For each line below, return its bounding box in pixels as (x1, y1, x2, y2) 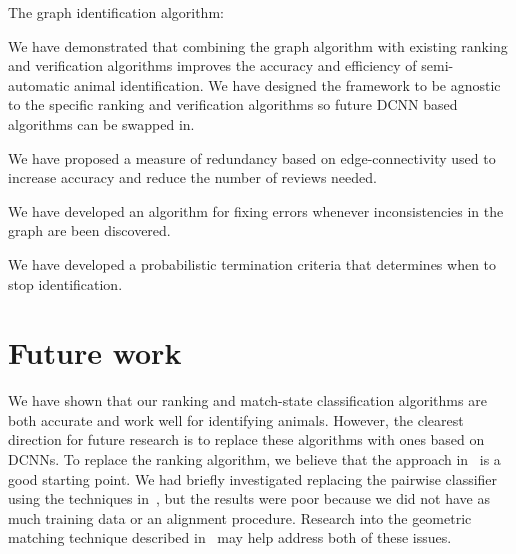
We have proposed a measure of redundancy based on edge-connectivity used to (8, 147, 496, 168)
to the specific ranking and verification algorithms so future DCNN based (8, 94, 458, 115)
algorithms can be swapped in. (8, 113, 195, 134)
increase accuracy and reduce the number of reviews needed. (8, 167, 377, 188)
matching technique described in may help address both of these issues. (8, 527, 452, 548)
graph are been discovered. (8, 220, 171, 241)
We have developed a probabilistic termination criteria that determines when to (8, 253, 497, 274)
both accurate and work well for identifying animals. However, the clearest (8, 409, 464, 430)
